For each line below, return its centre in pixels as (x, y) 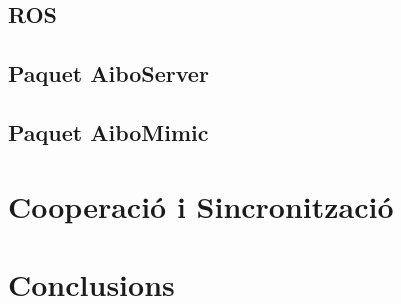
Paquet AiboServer (108, 73)
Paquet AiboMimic (108, 131)
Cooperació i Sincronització (201, 205)
